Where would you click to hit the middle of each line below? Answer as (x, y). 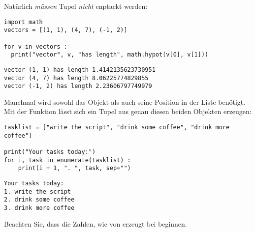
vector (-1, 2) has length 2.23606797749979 (78, 86)
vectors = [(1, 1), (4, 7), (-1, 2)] (66, 30)
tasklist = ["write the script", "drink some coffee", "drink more (117, 128)
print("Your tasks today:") (50, 152)
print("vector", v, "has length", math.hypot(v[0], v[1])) (110, 55)
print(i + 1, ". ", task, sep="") (74, 168)
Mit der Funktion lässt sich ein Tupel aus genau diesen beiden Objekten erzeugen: (128, 111)
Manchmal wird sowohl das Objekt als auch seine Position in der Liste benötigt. (125, 101)
